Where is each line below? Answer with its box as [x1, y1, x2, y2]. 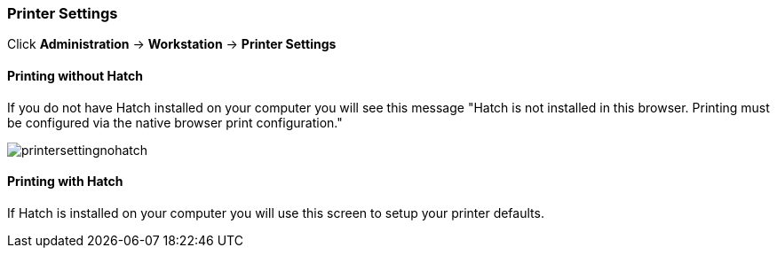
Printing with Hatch [7, 174, 123, 189]
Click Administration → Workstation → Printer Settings [7, 36, 337, 52]
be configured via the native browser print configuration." [7, 114, 343, 130]
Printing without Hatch [7, 67, 143, 83]
